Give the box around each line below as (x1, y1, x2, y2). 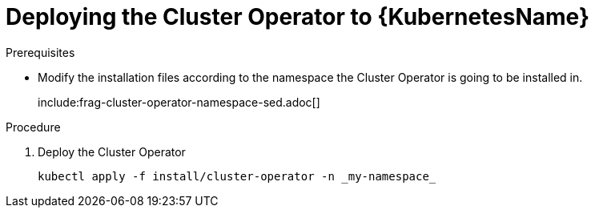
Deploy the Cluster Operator (38, 144, 186, 159)
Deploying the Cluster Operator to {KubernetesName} (6, 3, 590, 30)
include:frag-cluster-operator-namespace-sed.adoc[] (38, 95, 320, 109)
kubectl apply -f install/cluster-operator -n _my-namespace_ (38, 169, 436, 183)
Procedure (6, 119, 61, 134)
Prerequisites (6, 45, 75, 59)
